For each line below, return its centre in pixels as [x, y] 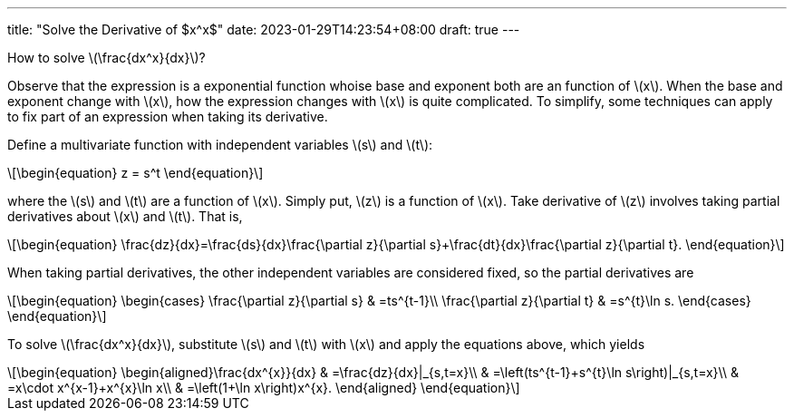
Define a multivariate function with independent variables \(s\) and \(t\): [220, 145]
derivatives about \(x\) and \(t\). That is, [125, 216]
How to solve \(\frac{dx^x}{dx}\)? [107, 58]
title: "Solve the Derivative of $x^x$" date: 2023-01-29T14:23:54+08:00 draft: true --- [264, 29]
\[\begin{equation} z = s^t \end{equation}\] [136, 173]
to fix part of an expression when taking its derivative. [168, 117]
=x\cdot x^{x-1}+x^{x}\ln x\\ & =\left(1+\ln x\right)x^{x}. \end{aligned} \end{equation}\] [264, 388]
